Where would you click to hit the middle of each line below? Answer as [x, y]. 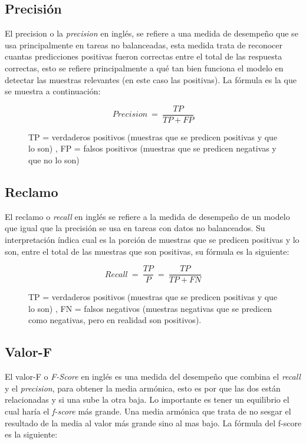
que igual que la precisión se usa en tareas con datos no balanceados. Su [135, 228]
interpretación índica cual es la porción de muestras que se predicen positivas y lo [152, 239]
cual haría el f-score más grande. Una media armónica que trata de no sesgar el [148, 411]
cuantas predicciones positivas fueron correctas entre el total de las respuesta [144, 56]
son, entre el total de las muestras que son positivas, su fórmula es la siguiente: [147, 251]
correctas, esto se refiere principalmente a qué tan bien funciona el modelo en [144, 68]
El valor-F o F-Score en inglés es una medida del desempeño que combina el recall [153, 376]
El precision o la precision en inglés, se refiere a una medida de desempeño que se [152, 33]
